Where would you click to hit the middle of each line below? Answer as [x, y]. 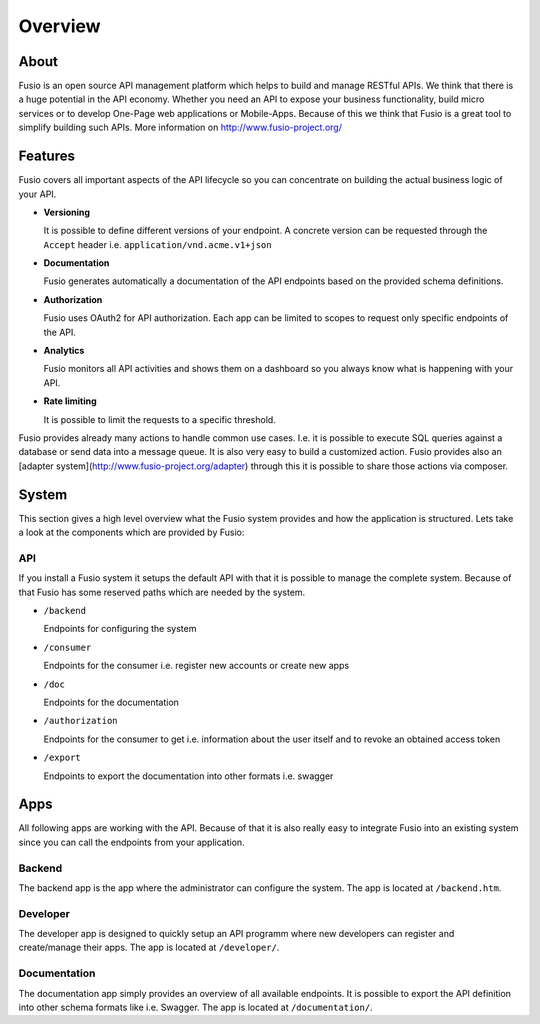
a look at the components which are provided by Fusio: [131, 532]
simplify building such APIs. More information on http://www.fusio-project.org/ [180, 127]
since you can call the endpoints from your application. [131, 842]
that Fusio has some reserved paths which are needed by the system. [162, 592]
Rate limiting [70, 401]
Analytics [64, 351]
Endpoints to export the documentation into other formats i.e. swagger [188, 776]
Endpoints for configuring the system [120, 629]
